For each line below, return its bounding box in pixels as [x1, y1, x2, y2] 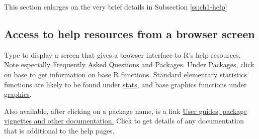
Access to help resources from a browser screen [4, 26, 255, 41]
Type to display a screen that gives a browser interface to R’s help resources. [4, 49, 241, 60]
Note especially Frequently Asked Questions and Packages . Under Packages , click [4, 59, 254, 70]
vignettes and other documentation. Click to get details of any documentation [4, 115, 244, 126]
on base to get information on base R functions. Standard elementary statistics [4, 69, 247, 79]
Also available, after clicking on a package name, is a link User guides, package [4, 105, 247, 116]
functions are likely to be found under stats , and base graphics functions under [4, 79, 247, 89]
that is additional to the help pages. [4, 125, 115, 135]
